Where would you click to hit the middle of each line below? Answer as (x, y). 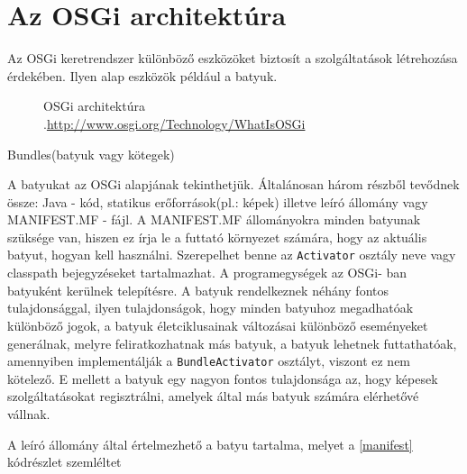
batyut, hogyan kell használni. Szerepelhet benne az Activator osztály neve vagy (232, 255)
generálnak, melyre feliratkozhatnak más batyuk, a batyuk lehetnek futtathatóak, (232, 343)
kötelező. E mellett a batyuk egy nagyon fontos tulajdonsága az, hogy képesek (223, 378)
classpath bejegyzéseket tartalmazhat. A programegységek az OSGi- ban (207, 273)
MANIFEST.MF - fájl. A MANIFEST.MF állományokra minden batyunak (214, 219)
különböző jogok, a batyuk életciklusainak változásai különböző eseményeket (218, 325)
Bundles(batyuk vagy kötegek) (91, 154)
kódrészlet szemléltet (64, 462)
